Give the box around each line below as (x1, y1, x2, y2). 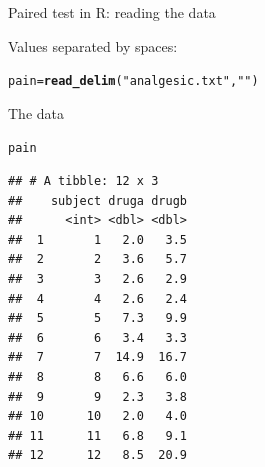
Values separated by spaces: (8, 35, 178, 56)
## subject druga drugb (8, 193, 187, 208)
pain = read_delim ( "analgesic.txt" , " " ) (8, 74, 259, 89)
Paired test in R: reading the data (8, 2, 216, 22)
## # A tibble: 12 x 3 (8, 174, 159, 189)
